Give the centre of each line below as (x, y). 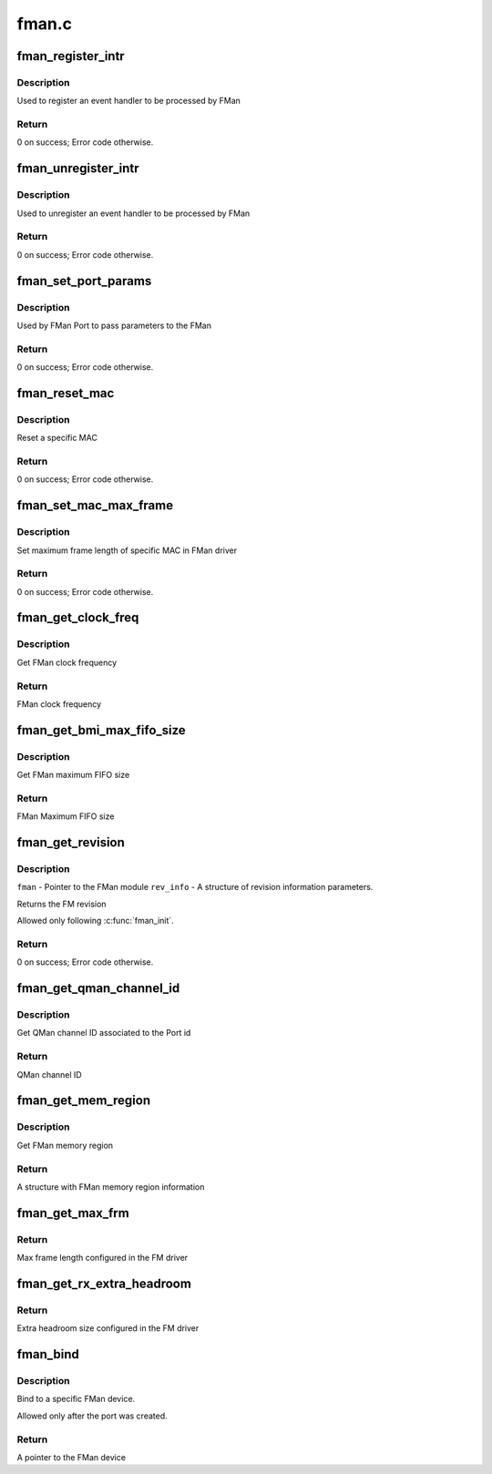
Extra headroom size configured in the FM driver (108, 1328)
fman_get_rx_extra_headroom (104, 1283)
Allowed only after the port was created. (92, 1416)
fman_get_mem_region (83, 1101)
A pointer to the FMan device (72, 1457)
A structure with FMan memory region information (111, 1187)
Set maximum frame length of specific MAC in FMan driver (127, 550)
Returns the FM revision (61, 904)
